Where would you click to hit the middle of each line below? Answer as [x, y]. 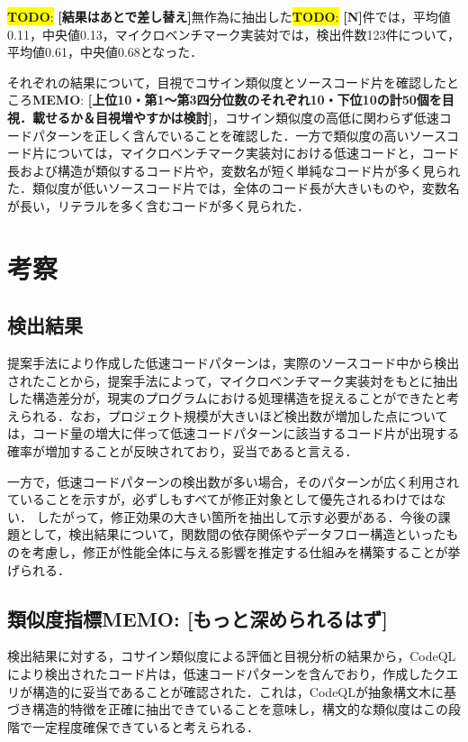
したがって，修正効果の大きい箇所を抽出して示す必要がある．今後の [237, 516]
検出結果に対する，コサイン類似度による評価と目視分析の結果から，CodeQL [232, 656]
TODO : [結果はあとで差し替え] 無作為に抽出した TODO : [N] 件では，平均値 [229, 16]
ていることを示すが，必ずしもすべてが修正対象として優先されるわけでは [220, 499]
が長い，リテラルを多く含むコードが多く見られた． [158, 205]
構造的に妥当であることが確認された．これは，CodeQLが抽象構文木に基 [244, 691]
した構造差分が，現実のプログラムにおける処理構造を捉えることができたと [227, 398]
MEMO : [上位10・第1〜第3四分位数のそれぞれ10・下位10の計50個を [237, 100]
